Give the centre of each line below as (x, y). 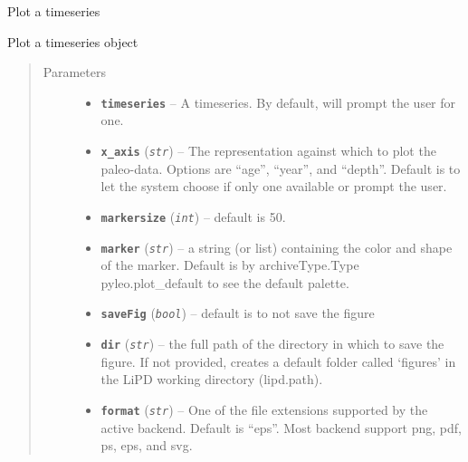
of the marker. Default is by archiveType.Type (230, 265)
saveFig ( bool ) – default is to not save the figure (238, 313)
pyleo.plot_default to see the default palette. (225, 282)
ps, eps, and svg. (147, 445)
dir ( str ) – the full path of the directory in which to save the (272, 344)
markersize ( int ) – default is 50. (193, 216)
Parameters (74, 72)
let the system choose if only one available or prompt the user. (274, 186)
